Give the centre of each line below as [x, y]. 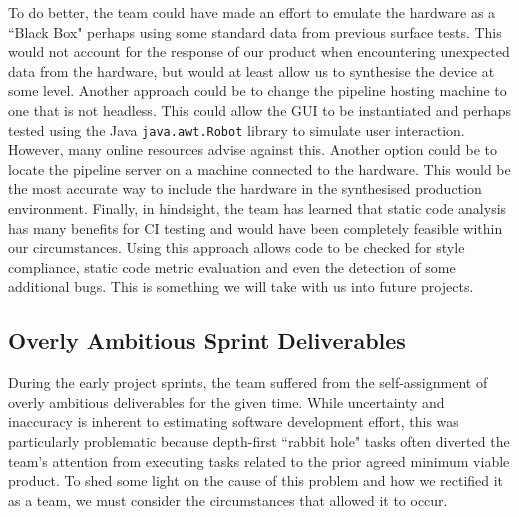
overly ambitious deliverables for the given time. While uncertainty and [226, 401]
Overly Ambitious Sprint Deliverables [207, 340]
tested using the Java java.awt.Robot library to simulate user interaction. [236, 129]
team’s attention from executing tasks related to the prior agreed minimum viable [259, 460]
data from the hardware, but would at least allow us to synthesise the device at [251, 70]
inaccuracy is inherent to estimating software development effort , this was [233, 421]
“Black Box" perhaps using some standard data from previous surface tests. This [255, 31]
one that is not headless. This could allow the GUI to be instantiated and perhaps [260, 109]
